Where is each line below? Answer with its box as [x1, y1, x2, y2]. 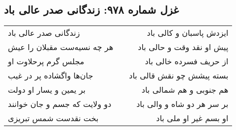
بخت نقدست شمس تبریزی [8, 112, 99, 124]
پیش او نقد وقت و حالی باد [138, 41, 229, 53]
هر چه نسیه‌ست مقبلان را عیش [8, 41, 114, 53]
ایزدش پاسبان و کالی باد [147, 27, 229, 39]
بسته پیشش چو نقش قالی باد [129, 70, 229, 81]
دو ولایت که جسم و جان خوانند [8, 98, 112, 110]
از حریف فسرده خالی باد [145, 55, 229, 67]
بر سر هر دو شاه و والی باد [136, 98, 229, 110]
